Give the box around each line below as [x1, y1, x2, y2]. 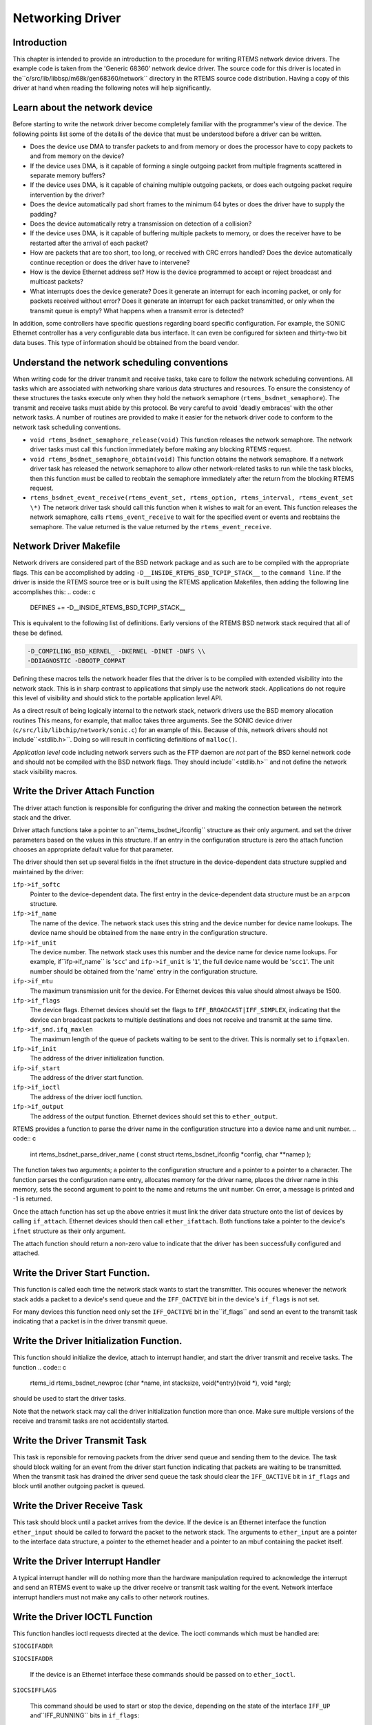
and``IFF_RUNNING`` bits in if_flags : [30, 1711, 140, 1719]
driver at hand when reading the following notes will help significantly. [12, 83, 211, 92]
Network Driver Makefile [12, 540, 121, 552]
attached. [12, 1249, 40, 1257]
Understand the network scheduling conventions [12, 356, 229, 368]
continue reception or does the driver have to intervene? [30, 258, 190, 266]
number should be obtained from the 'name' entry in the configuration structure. [30, 967, 258, 976]
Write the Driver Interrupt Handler [12, 1555, 161, 1567]
